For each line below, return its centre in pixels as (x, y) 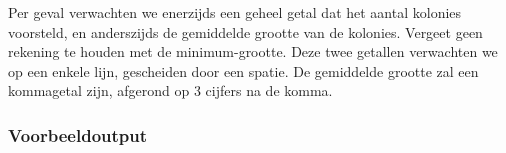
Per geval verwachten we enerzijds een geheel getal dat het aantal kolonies (235, 12)
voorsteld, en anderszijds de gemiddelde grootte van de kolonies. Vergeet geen (245, 31)
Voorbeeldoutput (78, 134)
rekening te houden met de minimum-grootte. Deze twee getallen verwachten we (253, 51)
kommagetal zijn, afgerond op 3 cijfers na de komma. (170, 90)
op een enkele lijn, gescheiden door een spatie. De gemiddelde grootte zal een (243, 70)
